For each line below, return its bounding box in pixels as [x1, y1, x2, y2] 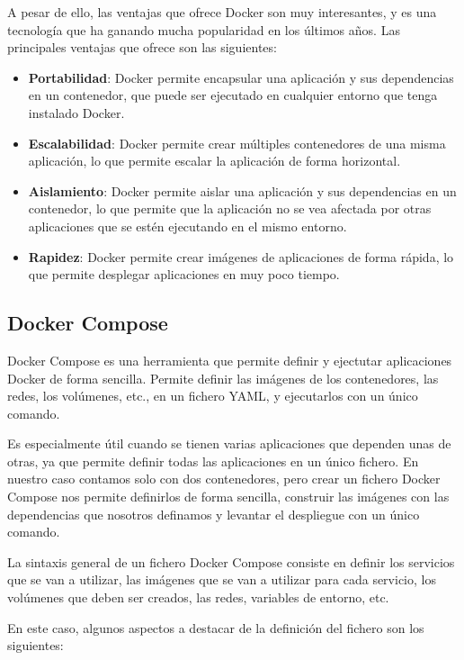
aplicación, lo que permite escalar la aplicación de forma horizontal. [28, 151, 401, 170]
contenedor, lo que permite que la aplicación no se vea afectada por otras [28, 199, 432, 218]
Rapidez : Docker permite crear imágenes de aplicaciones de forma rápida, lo [28, 247, 454, 266]
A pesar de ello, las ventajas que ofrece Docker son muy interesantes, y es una [7, 3, 437, 21]
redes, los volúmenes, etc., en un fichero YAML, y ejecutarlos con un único [7, 386, 418, 405]
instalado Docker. [28, 103, 125, 122]
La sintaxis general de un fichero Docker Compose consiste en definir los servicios [7, 552, 455, 571]
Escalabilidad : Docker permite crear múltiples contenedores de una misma [28, 133, 446, 152]
